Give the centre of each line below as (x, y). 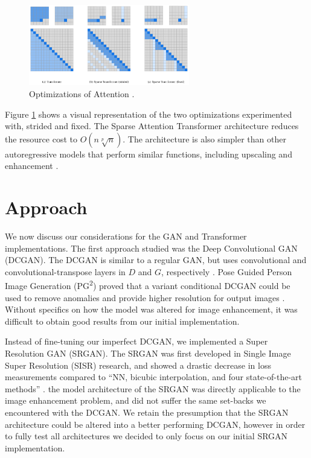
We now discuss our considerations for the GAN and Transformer (126, 236)
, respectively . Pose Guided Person (227, 271)
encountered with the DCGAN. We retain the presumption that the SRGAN (147, 412)
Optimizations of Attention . (82, 93)
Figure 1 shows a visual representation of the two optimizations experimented (149, 114)
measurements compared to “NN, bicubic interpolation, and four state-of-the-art (153, 377)
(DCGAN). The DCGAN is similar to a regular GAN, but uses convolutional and (156, 260)
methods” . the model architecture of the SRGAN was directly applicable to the (153, 388)
